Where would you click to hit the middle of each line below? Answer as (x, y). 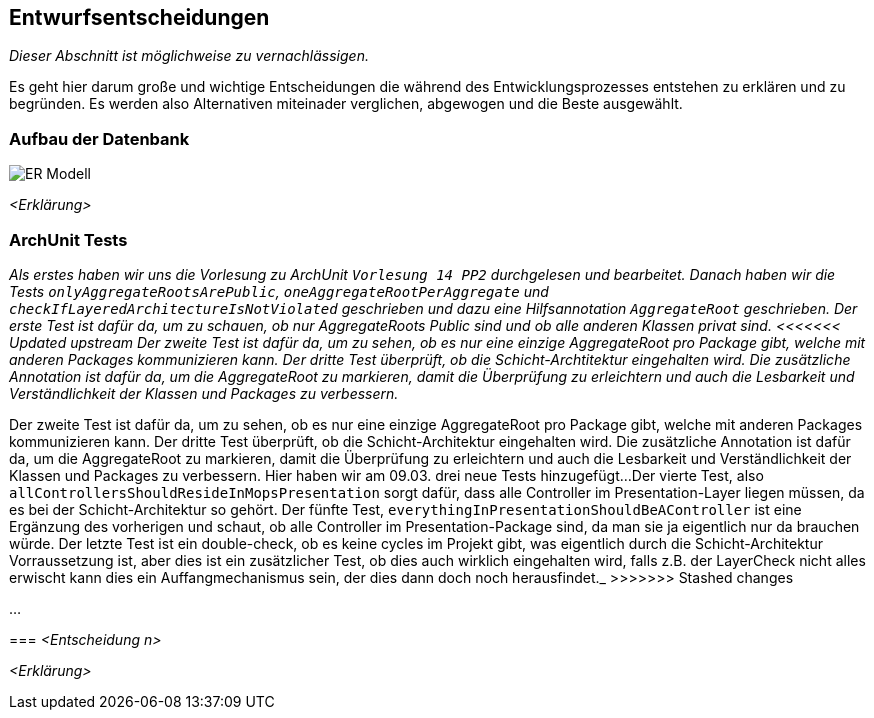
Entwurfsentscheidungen (139, 17)
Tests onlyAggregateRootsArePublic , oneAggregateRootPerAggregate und (279, 291)
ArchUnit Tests (68, 239)
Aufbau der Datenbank (99, 138)
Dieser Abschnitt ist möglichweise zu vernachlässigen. (189, 56)
